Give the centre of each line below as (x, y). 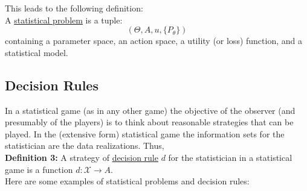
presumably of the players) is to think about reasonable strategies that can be (149, 122)
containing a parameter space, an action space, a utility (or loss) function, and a (153, 41)
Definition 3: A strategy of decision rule (82, 157)
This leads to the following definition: (74, 8)
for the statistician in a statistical (230, 157)
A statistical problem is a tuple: (64, 20)
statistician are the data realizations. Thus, (85, 146)
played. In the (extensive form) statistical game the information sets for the (145, 133)
